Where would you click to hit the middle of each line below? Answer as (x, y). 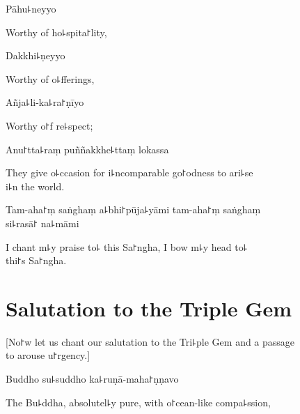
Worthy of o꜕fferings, (50, 78)
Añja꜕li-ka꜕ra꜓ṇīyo (45, 102)
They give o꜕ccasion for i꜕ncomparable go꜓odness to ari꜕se (129, 172)
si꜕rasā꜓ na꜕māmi (42, 223)
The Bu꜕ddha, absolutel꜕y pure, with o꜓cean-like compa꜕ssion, (138, 402)
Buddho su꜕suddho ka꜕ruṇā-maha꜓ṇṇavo (92, 379)
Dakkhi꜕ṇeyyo (35, 55)
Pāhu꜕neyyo (31, 8)
